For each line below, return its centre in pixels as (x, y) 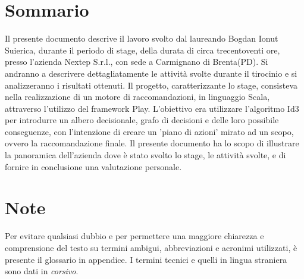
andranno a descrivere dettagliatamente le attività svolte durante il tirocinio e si (151, 73)
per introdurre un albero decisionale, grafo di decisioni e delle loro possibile (142, 120)
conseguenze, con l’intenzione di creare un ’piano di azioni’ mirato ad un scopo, (149, 131)
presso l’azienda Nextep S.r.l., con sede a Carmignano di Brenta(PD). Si (137, 62)
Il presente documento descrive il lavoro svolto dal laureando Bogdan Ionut (142, 38)
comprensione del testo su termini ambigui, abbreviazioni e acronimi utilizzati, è (151, 247)
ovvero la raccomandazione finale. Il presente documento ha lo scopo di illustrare (152, 143)
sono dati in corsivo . (42, 271)
